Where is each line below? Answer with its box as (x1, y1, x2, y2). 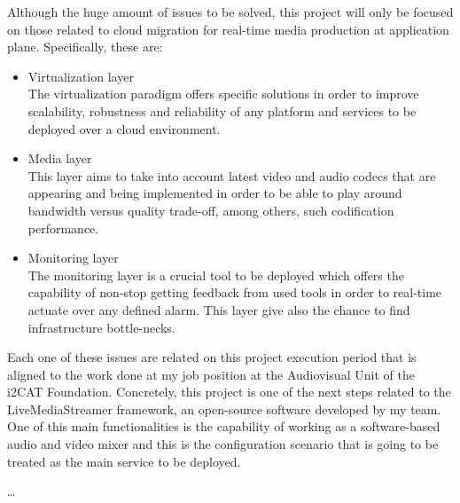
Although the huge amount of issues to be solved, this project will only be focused (7, 3, 454, 20)
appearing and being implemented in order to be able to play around (27, 184, 402, 202)
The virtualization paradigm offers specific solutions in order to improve (27, 84, 419, 103)
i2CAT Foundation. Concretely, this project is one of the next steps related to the (7, 382, 451, 401)
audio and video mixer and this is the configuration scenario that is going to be (7, 435, 439, 453)
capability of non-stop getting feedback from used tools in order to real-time (27, 283, 442, 302)
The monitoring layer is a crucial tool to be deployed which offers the (27, 265, 404, 284)
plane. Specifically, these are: (7, 37, 163, 56)
